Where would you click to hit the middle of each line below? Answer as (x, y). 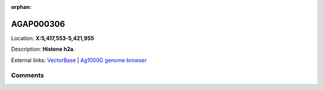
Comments (28, 76)
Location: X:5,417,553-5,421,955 (52, 38)
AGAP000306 (38, 24)
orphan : (21, 7)
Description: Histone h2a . (43, 49)
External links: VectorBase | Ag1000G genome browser (79, 60)
